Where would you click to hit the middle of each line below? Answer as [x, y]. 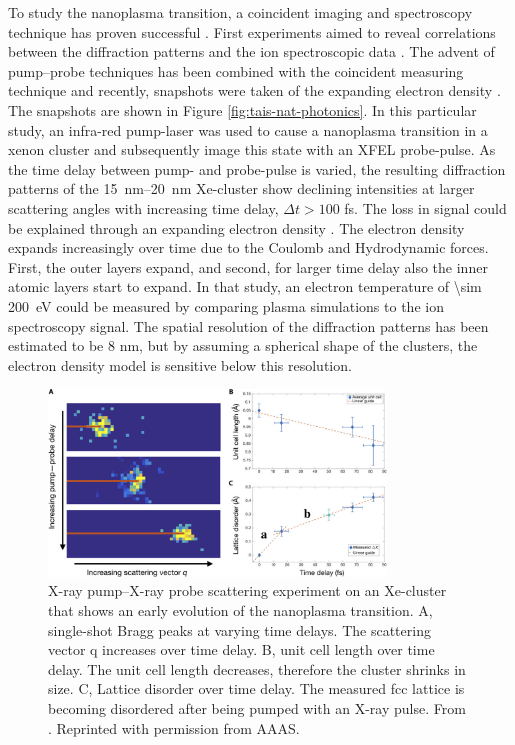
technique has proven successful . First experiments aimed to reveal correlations [252, 31]
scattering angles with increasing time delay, [143, 207]
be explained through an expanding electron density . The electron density [236, 227]
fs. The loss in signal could [425, 207]
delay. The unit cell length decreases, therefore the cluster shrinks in [257, 668]
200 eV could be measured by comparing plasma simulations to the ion [226, 305]
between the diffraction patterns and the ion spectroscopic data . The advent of [251, 51]
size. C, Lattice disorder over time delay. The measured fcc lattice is [256, 688]
